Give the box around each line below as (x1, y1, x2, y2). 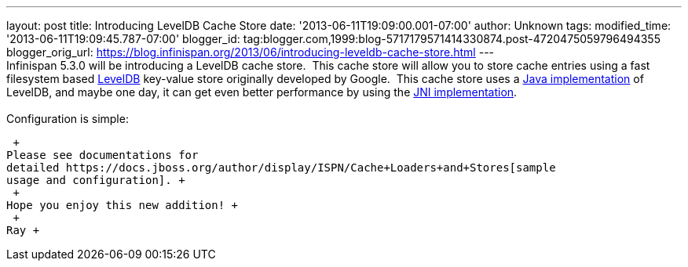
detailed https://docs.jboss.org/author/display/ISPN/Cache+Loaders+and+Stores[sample (6, 161, 556, 174)
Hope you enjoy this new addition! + (6, 199, 239, 211)
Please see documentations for (6, 149, 199, 161)
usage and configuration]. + (6, 174, 185, 186)
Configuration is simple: (6, 112, 129, 125)
